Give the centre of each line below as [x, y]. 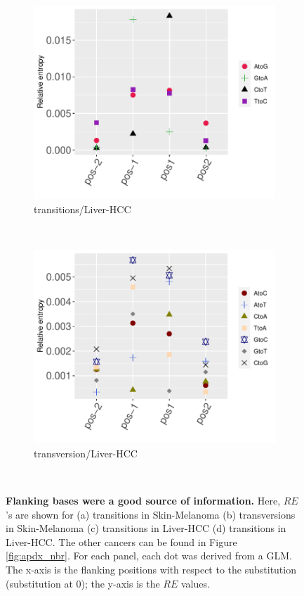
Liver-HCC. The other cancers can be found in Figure [121, 541]
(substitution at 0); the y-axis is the [83, 583]
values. [195, 583]
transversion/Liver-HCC [86, 453]
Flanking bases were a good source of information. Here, [143, 500]
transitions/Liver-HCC [82, 209]
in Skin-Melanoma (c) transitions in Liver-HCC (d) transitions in [146, 528]
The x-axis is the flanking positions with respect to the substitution [151, 569]
